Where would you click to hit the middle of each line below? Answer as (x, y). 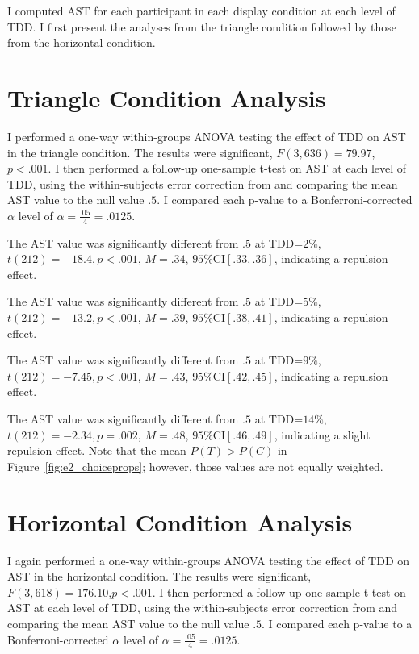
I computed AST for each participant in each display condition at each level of (201, 10)
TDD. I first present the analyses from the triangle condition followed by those (202, 26)
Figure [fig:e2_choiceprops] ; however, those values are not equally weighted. (195, 466)
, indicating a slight (322, 434)
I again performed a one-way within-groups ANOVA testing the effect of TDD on (209, 560)
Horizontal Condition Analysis (180, 521)
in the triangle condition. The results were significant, (140, 152)
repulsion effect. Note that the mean (97, 450)
